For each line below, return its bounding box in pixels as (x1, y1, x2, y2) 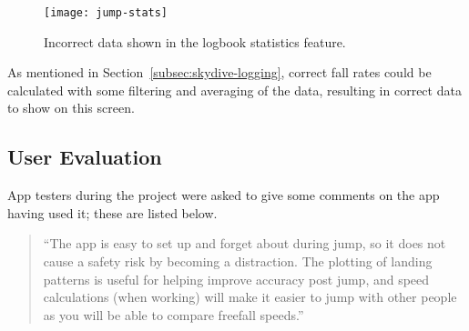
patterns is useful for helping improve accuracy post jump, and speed (43, 269, 430, 288)
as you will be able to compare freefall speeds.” (43, 305, 304, 324)
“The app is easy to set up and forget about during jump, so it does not (43, 234, 446, 253)
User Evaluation (7, 143, 162, 171)
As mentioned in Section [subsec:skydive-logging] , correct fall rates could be (7, 63, 432, 82)
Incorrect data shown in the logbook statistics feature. (44, 32, 346, 51)
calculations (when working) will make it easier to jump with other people (43, 287, 457, 306)
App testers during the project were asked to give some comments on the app (7, 186, 440, 205)
